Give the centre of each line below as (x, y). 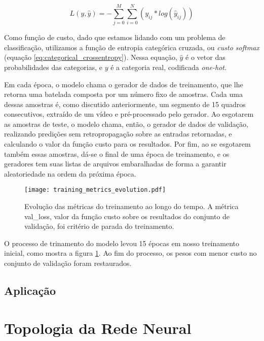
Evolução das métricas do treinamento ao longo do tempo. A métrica (131, 206)
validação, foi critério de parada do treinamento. (99, 226)
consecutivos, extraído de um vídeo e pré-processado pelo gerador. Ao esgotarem (129, 114)
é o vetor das (205, 57)
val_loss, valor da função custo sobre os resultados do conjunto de (127, 216)
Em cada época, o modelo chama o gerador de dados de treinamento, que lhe (124, 84)
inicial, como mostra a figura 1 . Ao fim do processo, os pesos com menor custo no (130, 253)
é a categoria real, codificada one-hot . (168, 67)
